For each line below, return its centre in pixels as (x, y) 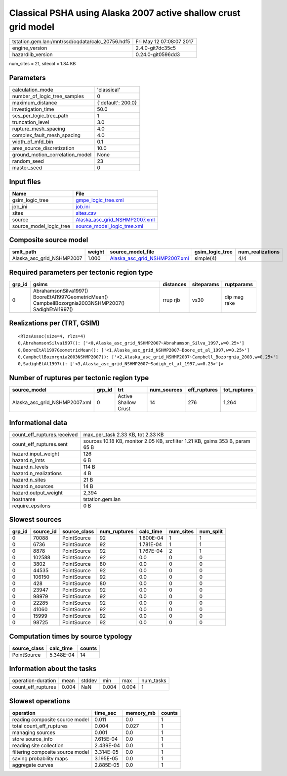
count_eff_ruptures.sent (40, 444)
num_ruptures (117, 532)
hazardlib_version (32, 54)
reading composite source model (50, 719)
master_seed (27, 168)
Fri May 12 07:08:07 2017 (164, 42)
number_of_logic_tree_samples (48, 97)
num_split (211, 532)
